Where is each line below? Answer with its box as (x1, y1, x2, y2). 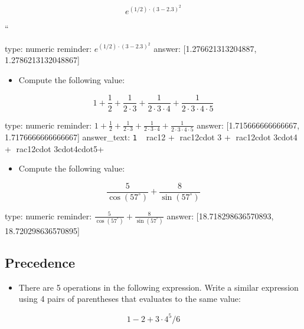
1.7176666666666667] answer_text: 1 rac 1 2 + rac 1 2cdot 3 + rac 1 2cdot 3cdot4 (5, 130, 298, 143)
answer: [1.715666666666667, (197, 119, 300, 131)
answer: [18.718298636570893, (166, 209, 274, 222)
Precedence (5, 254, 76, 272)
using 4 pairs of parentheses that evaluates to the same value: (18, 292, 241, 305)
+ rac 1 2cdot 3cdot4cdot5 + (5, 142, 104, 154)
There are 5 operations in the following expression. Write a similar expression (18, 281, 299, 293)
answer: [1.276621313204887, (153, 42, 257, 54)
